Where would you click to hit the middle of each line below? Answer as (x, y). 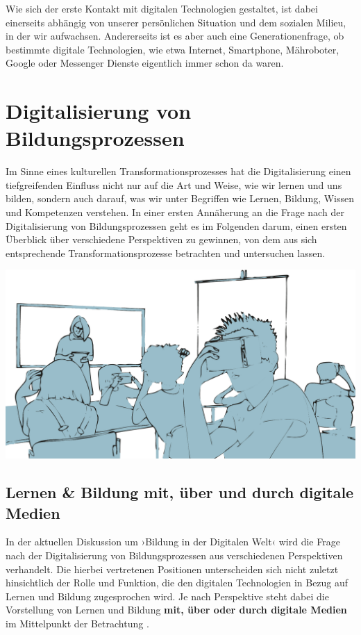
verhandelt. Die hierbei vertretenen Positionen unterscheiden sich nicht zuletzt (172, 569)
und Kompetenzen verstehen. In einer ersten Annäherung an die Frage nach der (175, 212)
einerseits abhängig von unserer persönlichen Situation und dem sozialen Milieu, (176, 22)
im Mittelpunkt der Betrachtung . (77, 623)
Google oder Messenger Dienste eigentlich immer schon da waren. (145, 63)
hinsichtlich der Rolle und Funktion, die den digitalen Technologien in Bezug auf (177, 583)
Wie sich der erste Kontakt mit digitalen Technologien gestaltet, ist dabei (162, 8)
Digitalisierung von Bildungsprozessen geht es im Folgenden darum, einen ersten (176, 225)
